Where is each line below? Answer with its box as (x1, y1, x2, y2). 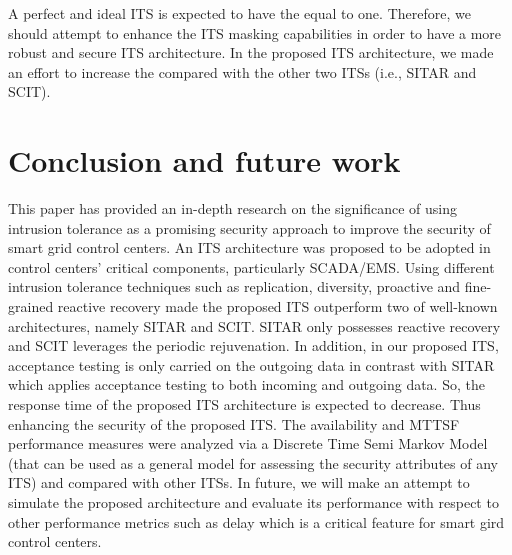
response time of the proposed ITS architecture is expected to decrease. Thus (8, 394, 481, 415)
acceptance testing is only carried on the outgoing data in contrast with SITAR (8, 354, 495, 375)
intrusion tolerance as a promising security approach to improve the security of (8, 217, 491, 238)
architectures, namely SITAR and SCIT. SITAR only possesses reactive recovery (8, 315, 501, 336)
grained (8, 296, 54, 317)
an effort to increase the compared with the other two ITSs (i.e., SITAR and (8, 61, 477, 82)
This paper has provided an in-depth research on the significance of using (8, 198, 457, 219)
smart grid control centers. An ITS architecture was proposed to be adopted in (8, 237, 491, 258)
